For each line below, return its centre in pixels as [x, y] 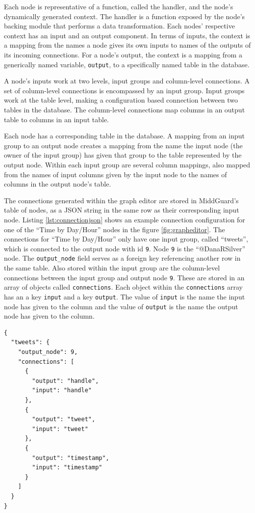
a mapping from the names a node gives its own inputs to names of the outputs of [127, 45]
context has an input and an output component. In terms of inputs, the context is [127, 35]
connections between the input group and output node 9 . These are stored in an [124, 277]
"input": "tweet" [60, 429]
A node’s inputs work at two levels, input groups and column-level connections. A [127, 81]
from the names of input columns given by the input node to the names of [115, 174]
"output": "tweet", [64, 419]
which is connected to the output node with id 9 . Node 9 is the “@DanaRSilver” [125, 248]
